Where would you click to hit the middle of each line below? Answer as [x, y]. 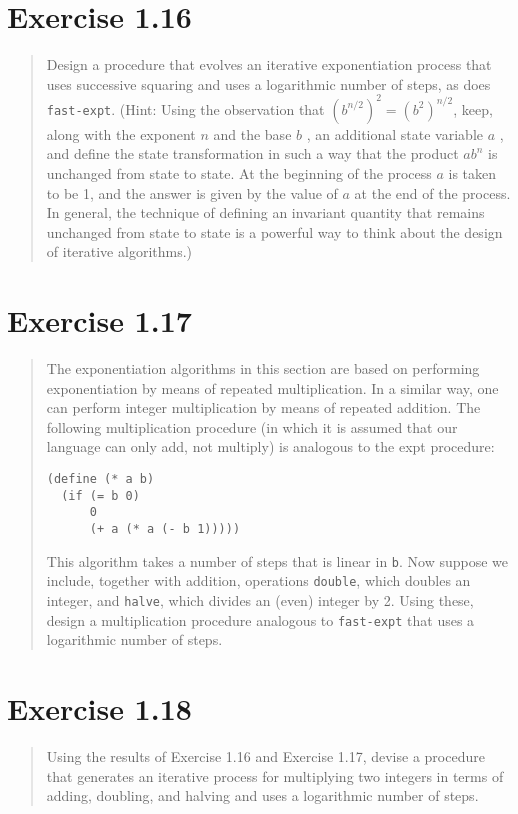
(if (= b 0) [100, 495]
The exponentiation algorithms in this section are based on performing [263, 368]
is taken [472, 173]
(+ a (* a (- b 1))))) [165, 529]
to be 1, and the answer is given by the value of [192, 192]
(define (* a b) [100, 479]
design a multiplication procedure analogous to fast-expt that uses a [260, 619]
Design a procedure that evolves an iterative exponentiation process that [269, 64]
